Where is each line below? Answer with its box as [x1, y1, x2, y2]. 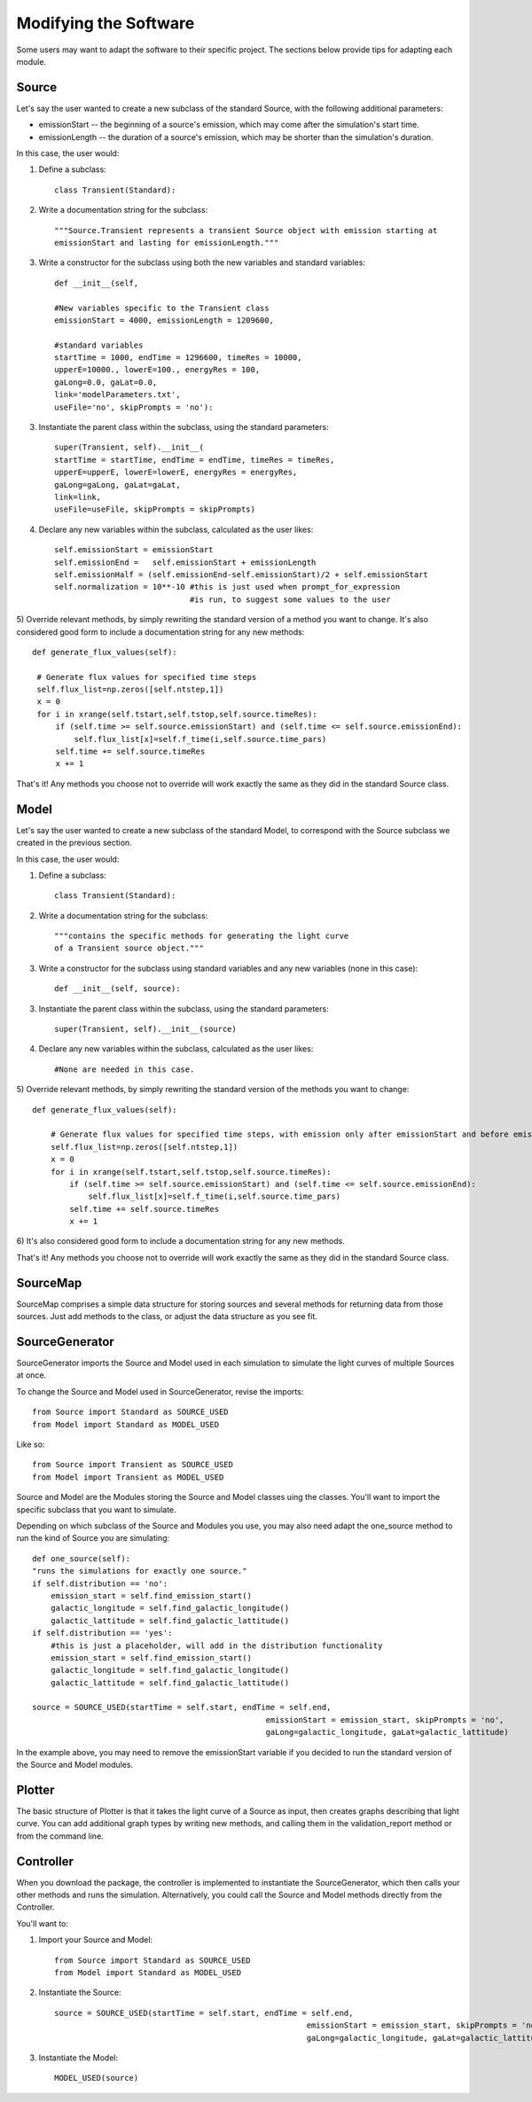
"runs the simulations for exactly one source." [32, 1566, 247, 1576]
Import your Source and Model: [38, 1934, 153, 1945]
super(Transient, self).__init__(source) [54, 1024, 237, 1035]
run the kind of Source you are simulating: [16, 1533, 170, 1543]
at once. [16, 1370, 47, 1380]
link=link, [54, 492, 102, 502]
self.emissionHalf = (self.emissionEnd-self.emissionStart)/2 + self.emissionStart [54, 569, 429, 580]
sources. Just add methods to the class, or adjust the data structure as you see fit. [16, 1311, 318, 1322]
